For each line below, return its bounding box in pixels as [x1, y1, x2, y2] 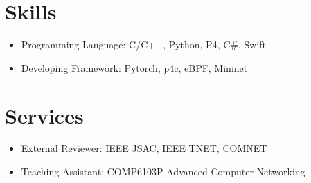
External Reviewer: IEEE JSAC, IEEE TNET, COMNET [21, 141, 267, 155]
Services [5, 101, 84, 129]
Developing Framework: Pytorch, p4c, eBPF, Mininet [21, 60, 248, 75]
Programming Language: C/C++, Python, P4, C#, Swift [21, 37, 267, 52]
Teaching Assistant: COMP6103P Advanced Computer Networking [21, 164, 305, 179]
